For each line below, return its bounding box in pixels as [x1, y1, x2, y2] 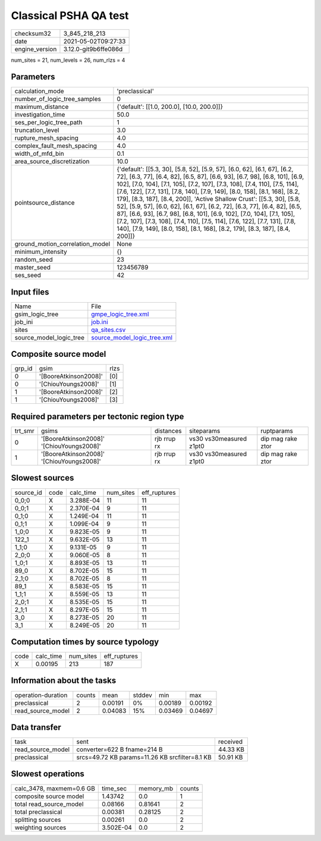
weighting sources [14, 823, 67, 831]
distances [155, 427, 182, 435]
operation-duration [14, 691, 68, 699]
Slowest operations [11, 769, 84, 779]
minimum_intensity [14, 247, 68, 256]
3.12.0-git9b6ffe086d [63, 45, 123, 53]
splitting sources [14, 815, 62, 824]
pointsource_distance [14, 199, 75, 207]
